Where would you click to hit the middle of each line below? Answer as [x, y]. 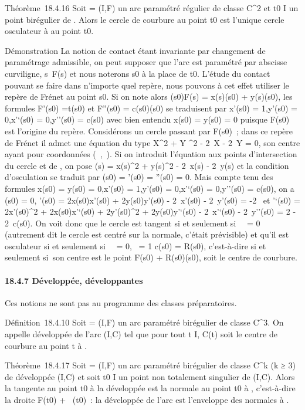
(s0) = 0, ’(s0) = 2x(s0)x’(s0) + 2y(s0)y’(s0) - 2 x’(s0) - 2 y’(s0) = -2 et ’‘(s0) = [152, 200]
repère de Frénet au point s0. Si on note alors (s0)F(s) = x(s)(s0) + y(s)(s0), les [149, 96]
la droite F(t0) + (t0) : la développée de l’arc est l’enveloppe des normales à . [147, 400]
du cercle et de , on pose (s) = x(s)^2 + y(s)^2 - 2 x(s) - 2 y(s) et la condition [147, 165]
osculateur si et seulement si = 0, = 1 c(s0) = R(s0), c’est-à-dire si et [135, 245]
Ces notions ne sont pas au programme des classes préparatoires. [121, 302]
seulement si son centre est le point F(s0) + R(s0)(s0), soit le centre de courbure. [151, 257]
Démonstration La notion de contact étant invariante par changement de [135, 50]
